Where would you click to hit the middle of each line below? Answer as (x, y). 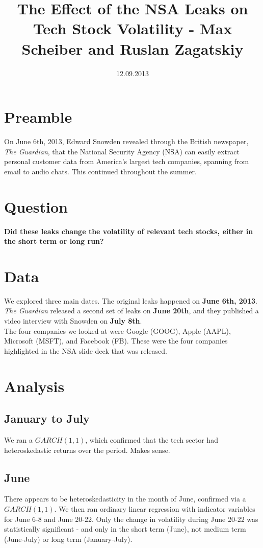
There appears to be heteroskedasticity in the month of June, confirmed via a (125, 499)
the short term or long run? (54, 241)
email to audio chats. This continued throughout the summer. (100, 171)
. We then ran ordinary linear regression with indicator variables (155, 508)
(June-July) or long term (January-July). (68, 539)
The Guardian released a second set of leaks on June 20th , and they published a (131, 311)
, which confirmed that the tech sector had (152, 439)
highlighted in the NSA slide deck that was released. (86, 350)
